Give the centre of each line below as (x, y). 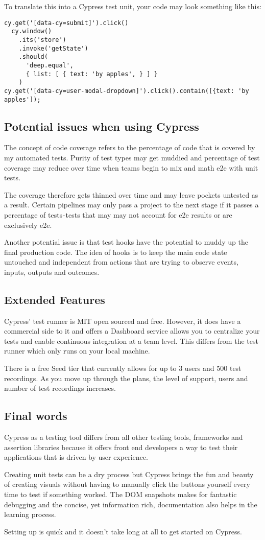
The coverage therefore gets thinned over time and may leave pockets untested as (131, 194)
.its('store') (42, 40)
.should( (33, 57)
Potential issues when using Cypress (102, 126)
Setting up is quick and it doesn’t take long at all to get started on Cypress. (123, 531)
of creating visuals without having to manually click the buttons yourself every (127, 484)
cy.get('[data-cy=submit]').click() (66, 23)
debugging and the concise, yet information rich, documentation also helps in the (131, 504)
